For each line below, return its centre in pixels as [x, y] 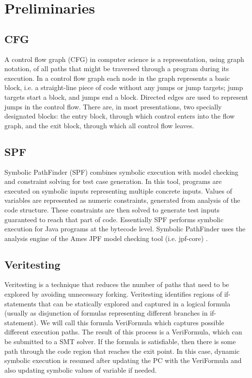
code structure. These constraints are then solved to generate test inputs [112, 209]
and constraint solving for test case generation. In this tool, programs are [113, 181]
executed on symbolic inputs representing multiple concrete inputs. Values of [118, 190]
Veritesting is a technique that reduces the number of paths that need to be [117, 284]
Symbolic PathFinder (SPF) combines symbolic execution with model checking [121, 172]
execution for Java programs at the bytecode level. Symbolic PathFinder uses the [125, 229]
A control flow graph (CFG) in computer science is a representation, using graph [124, 59]
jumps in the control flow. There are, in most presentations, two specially [113, 106]
